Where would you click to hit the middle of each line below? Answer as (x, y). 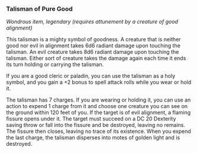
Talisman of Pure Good (39, 9)
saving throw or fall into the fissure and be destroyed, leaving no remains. (96, 125)
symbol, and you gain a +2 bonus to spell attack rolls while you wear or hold (99, 82)
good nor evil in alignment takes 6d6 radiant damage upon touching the (93, 45)
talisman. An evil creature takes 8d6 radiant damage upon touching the (93, 52)
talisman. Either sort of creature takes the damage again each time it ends (96, 58)
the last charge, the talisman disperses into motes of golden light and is (93, 138)
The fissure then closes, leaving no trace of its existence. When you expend (98, 131)
